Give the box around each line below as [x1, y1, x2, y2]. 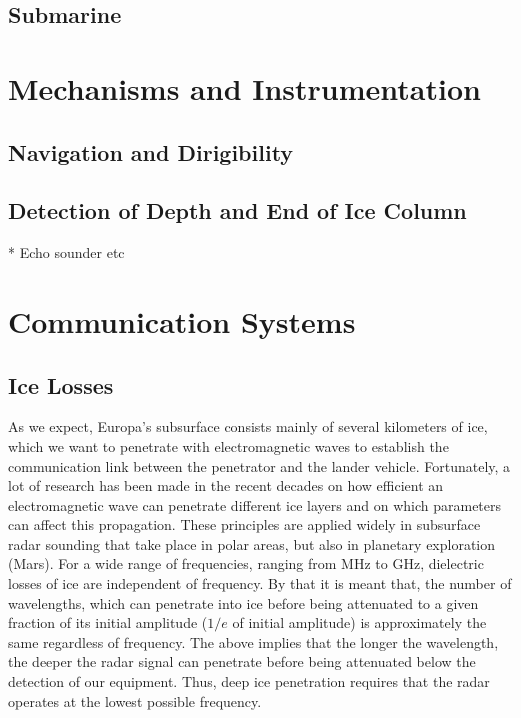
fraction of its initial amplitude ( [8, 612, 208, 633]
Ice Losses [8, 369, 114, 400]
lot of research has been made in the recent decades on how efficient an [8, 475, 444, 496]
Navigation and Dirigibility [8, 136, 294, 167]
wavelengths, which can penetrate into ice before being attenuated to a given [8, 592, 479, 613]
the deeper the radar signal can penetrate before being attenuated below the [8, 651, 476, 672]
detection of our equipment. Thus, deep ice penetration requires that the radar [8, 671, 490, 692]
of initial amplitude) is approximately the [232, 612, 487, 633]
